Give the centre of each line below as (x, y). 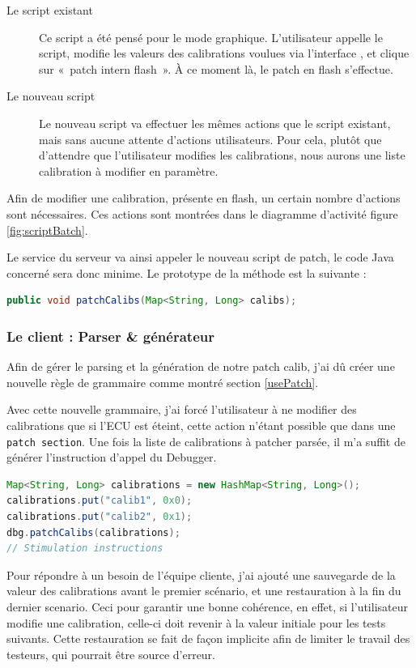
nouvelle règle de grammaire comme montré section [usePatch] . (163, 382)
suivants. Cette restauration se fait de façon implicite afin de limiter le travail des (208, 638)
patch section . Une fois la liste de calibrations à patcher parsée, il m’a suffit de (206, 441)
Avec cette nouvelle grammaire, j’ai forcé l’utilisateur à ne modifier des (182, 409)
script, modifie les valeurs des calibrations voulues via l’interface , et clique (224, 53)
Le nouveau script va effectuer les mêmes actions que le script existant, (215, 123)
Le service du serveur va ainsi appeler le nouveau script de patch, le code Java (200, 257)
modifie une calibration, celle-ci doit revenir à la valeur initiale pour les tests (196, 622)
